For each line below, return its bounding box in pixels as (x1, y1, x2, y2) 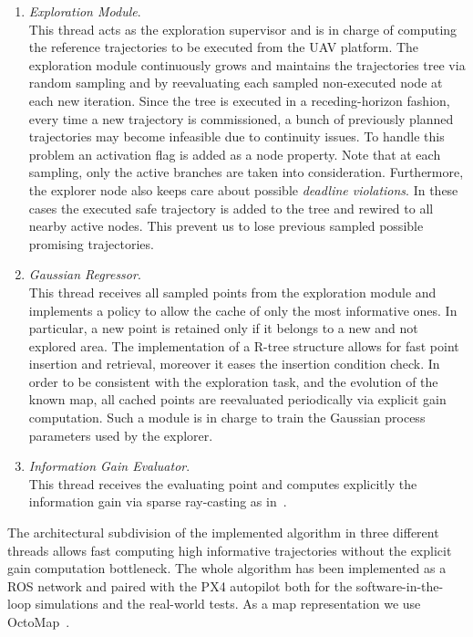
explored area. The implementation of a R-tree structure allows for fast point (28, 336, 459, 355)
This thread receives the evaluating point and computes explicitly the (28, 474, 417, 493)
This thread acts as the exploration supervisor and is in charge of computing (28, 19, 458, 38)
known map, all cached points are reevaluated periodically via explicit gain (28, 390, 447, 409)
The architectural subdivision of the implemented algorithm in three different (7, 523, 439, 542)
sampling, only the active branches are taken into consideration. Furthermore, (28, 162, 464, 182)
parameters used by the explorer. (28, 425, 213, 444)
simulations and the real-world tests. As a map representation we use (35, 594, 421, 613)
